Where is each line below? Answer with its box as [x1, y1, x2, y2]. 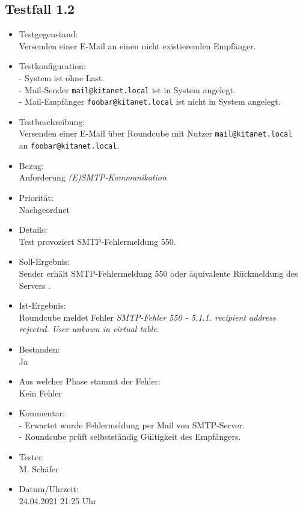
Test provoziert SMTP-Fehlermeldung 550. [19, 235, 176, 247]
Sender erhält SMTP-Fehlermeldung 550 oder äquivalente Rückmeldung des [19, 267, 298, 279]
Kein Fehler [19, 386, 62, 399]
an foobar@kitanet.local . [19, 139, 120, 152]
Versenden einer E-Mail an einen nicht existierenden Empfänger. [19, 39, 256, 52]
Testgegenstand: [19, 28, 78, 40]
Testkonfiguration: [19, 60, 86, 72]
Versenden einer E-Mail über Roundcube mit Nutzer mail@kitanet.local [19, 127, 293, 140]
